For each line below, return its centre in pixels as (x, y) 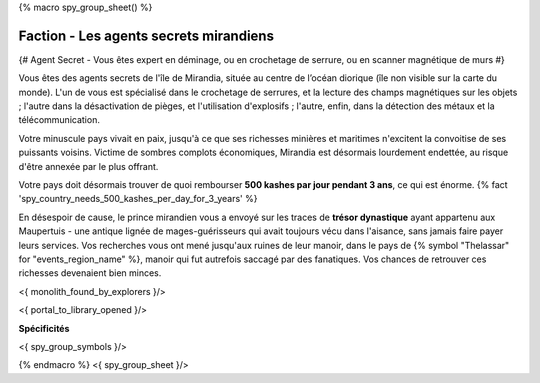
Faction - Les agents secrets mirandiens (146, 35)
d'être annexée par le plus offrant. (88, 166)
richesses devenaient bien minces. (90, 273)
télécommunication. (59, 120)
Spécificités (44, 328)
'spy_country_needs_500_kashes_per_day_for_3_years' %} (138, 199)
